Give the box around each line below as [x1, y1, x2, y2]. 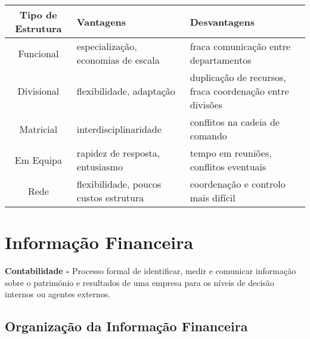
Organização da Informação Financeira [5, 317, 248, 335]
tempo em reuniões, [190, 146, 272, 160]
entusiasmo [76, 160, 123, 173]
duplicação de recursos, [190, 70, 286, 84]
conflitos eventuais [190, 160, 266, 173]
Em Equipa [14, 153, 62, 167]
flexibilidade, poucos [76, 177, 162, 191]
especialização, [76, 39, 137, 53]
